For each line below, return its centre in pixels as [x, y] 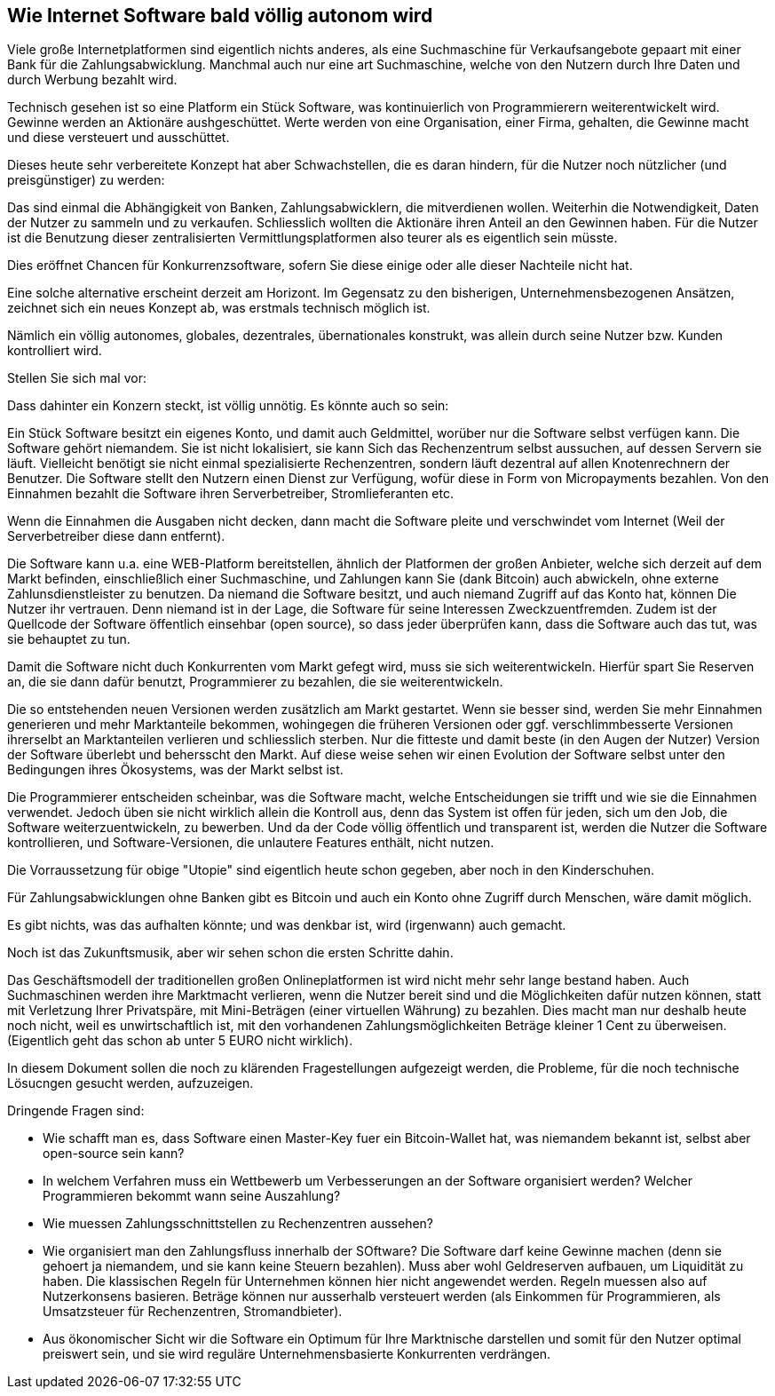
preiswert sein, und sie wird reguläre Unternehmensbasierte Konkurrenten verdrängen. [297, 1354]
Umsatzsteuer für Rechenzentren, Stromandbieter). [193, 1312]
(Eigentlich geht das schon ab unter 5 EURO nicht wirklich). [180, 1041]
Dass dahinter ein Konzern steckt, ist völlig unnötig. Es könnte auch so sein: [228, 406]
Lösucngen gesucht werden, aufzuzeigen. [130, 1083]
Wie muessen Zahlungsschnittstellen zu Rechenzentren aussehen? [238, 1224]
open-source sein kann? [114, 1154]
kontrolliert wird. [55, 351]
